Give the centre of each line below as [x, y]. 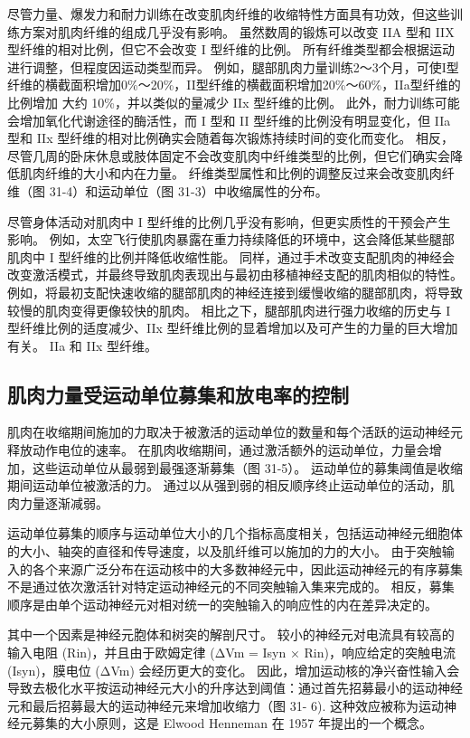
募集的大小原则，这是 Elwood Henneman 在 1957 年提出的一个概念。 [232, 723]
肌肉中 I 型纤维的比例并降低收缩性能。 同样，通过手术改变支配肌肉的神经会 [231, 256]
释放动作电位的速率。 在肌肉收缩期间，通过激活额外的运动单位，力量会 [218, 450]
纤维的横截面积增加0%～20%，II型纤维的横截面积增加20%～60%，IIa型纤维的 [234, 85]
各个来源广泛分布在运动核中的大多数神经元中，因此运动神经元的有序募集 [247, 568]
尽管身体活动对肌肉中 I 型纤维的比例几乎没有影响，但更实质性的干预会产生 [229, 221]
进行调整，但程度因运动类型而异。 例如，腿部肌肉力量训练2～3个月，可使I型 [233, 66]
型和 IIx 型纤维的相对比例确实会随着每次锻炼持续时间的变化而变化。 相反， [230, 138]
